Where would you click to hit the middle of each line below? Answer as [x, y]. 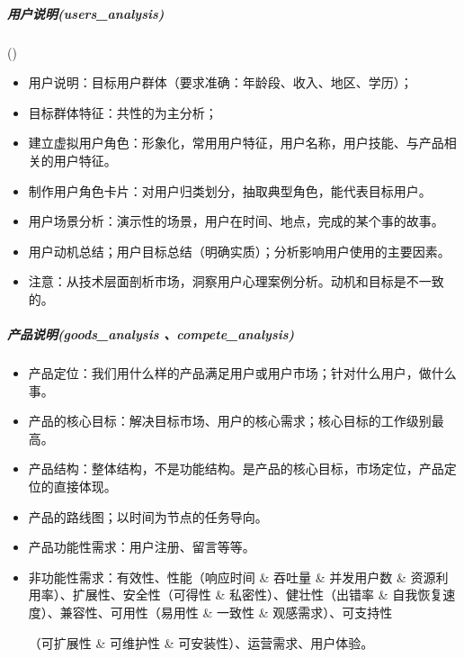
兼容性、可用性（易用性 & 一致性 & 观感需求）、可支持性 [226, 612]
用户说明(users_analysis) [86, 13]
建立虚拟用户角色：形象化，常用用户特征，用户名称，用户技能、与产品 [236, 143]
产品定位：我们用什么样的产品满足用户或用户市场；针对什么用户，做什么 [242, 373]
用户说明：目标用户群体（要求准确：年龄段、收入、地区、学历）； [220, 82]
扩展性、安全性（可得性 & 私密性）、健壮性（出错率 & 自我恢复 [258, 595]
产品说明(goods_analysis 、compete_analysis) [151, 334]
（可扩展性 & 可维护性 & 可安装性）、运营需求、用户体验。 [201, 642]
